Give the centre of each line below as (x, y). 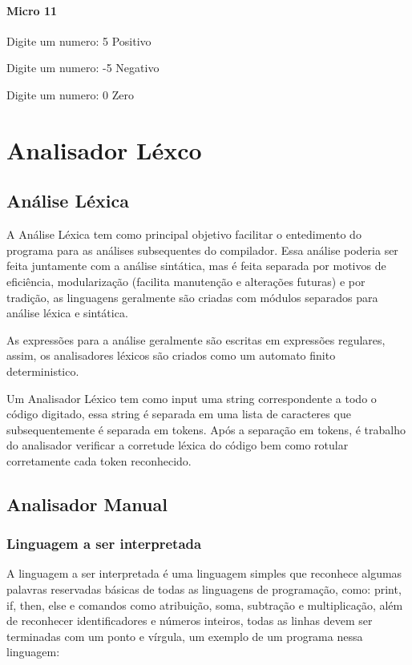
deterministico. (43, 371)
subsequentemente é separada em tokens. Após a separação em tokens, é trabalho (206, 429)
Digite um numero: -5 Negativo (83, 68)
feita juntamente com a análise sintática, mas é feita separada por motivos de (196, 266)
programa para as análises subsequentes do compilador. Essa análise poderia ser (202, 250)
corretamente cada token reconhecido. (99, 460)
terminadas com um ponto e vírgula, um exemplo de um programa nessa (185, 636)
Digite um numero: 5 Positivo (79, 40)
